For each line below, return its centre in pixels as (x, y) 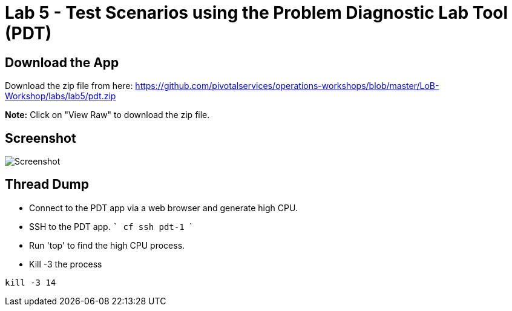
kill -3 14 (31, 282)
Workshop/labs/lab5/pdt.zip (61, 96)
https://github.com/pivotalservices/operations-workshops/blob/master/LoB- (287, 86)
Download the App (62, 62)
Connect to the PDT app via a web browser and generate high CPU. (163, 208)
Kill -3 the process (66, 264)
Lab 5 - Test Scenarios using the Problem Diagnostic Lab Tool (257, 13)
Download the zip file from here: (69, 86)
